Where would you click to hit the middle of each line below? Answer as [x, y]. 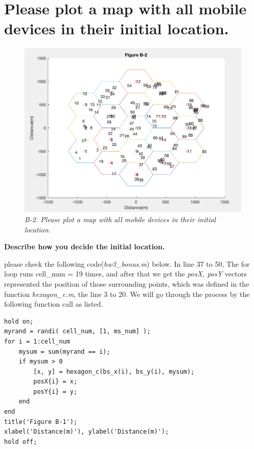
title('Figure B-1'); [41, 422]
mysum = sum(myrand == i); [64, 351]
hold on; [19, 321]
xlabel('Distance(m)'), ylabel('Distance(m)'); [87, 432]
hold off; [21, 442]
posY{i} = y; [55, 391]
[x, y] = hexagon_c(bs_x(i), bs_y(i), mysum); [114, 371]
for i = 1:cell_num [37, 341]
